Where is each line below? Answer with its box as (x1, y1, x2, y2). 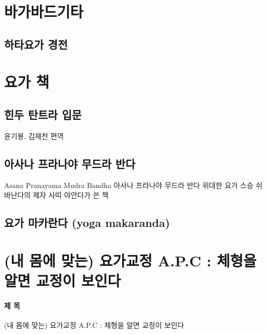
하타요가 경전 (4, 36, 68, 52)
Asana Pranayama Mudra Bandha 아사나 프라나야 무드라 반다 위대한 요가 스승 (4, 179, 254, 190)
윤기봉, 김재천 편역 (4, 130, 64, 141)
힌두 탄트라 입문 (4, 106, 82, 122)
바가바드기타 (4, 1, 84, 22)
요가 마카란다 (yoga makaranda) (4, 215, 170, 231)
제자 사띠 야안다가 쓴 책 (33, 190, 109, 200)
